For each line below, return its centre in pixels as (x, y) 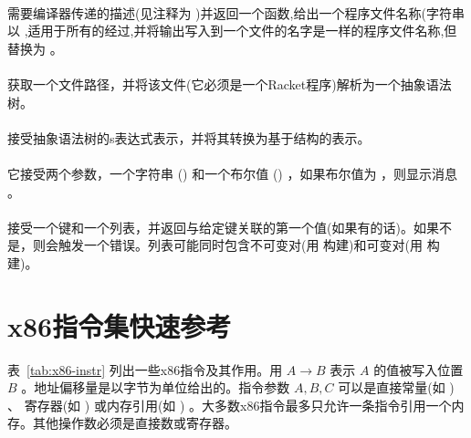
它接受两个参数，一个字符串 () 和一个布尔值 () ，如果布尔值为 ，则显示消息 (233, 173)
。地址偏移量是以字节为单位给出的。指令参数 (156, 387)
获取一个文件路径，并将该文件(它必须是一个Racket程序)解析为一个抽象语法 (230, 83)
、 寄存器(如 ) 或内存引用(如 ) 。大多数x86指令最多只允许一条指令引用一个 (230, 405)
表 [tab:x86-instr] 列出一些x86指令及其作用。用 (145, 369)
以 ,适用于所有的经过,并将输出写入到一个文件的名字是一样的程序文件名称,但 (232, 31)
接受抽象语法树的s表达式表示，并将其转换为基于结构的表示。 (189, 137)
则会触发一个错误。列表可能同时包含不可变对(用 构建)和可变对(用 (227, 245)
